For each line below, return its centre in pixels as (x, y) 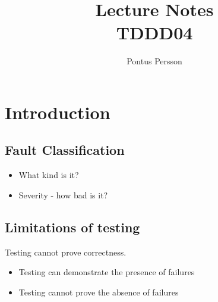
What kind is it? (49, 175)
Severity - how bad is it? (63, 194)
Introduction (58, 112)
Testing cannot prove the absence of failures (99, 292)
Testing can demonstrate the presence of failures (107, 272)
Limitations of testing (72, 227)
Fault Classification (65, 150)
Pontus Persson (154, 61)
